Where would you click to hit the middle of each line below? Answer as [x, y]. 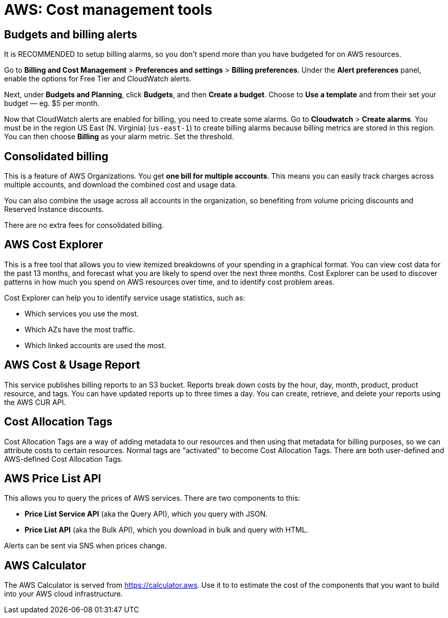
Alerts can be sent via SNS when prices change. [86, 546]
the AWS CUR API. [35, 402]
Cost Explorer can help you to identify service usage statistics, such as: [125, 297]
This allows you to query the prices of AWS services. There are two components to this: [152, 498]
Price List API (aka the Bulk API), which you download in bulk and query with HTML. [166, 530]
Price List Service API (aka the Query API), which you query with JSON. [146, 514]
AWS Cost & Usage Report [72, 365]
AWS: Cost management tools [108, 10]
